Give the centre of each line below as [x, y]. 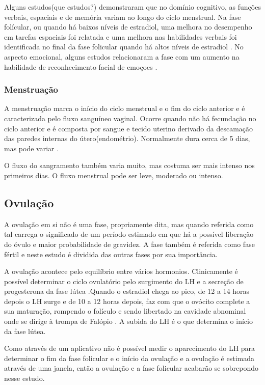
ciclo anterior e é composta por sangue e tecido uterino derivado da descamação [129, 128]
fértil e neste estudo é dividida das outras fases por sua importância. [111, 254]
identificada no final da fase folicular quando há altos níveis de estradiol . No [124, 47]
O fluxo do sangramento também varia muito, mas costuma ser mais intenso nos [129, 165]
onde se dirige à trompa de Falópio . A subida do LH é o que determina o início [128, 321]
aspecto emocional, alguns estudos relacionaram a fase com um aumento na [122, 56]
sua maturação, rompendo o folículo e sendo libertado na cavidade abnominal [125, 311]
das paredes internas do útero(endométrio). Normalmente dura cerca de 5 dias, [127, 138]
